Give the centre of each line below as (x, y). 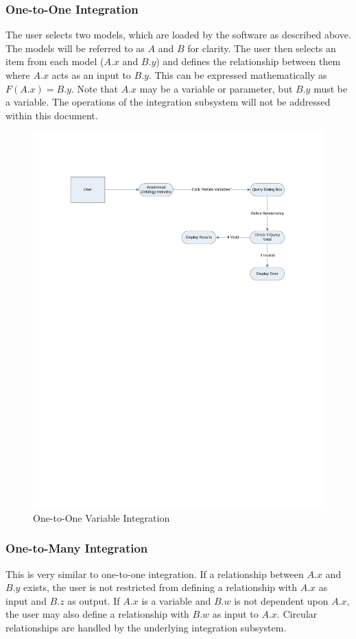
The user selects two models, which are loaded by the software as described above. (178, 35)
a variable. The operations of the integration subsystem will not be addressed (168, 102)
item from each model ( (55, 61)
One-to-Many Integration (77, 548)
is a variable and (176, 600)
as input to (235, 614)
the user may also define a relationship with (97, 614)
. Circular (297, 614)
